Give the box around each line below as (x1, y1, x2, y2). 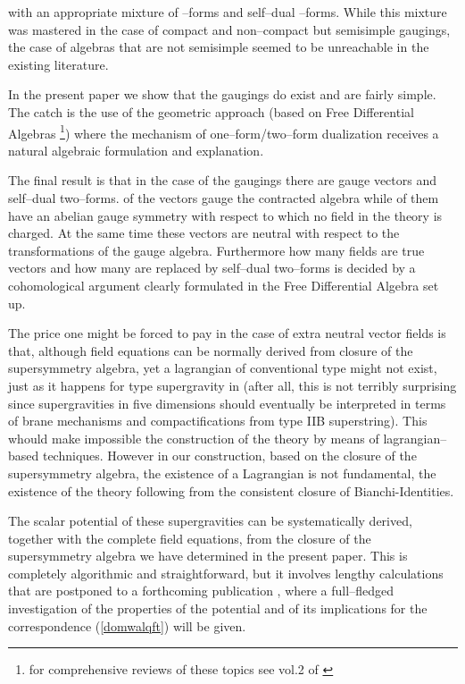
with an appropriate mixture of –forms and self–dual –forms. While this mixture (8, 3, 447, 21)
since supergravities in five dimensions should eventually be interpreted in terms (8, 393, 446, 412)
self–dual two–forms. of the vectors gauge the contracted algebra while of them (8, 189, 439, 207)
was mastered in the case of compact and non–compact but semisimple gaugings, (8, 20, 451, 38)
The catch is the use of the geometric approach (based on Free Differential (8, 102, 414, 121)
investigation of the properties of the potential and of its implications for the (8, 599, 428, 618)
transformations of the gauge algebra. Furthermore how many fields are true (8, 241, 425, 259)
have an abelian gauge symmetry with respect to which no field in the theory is (8, 206, 443, 224)
